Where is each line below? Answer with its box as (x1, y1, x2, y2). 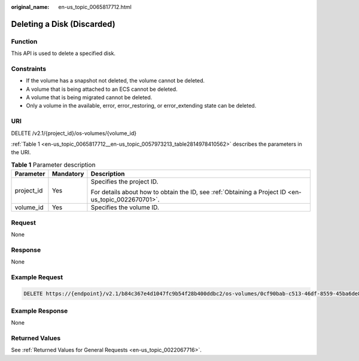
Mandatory (51, 170, 84, 178)
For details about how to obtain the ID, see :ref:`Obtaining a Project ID (90, 188, 287, 197)
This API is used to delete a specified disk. (11, 50, 116, 57)
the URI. (11, 149, 31, 156)
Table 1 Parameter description (11, 160, 96, 169)
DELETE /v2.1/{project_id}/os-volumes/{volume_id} (11, 129, 137, 137)
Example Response (11, 307, 68, 315)
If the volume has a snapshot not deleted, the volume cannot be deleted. (26, 77, 205, 84)
